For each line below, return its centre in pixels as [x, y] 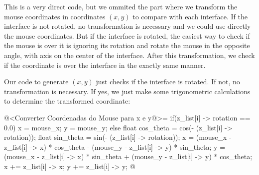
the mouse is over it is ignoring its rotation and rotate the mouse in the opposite [127, 45]
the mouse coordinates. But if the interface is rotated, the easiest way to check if [127, 35]
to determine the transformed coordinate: [67, 101]
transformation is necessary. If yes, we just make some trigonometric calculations [127, 91]
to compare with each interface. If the [190, 16]
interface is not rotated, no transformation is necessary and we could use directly [128, 26]
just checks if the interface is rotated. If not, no [168, 82]
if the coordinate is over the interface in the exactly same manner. [105, 65]
